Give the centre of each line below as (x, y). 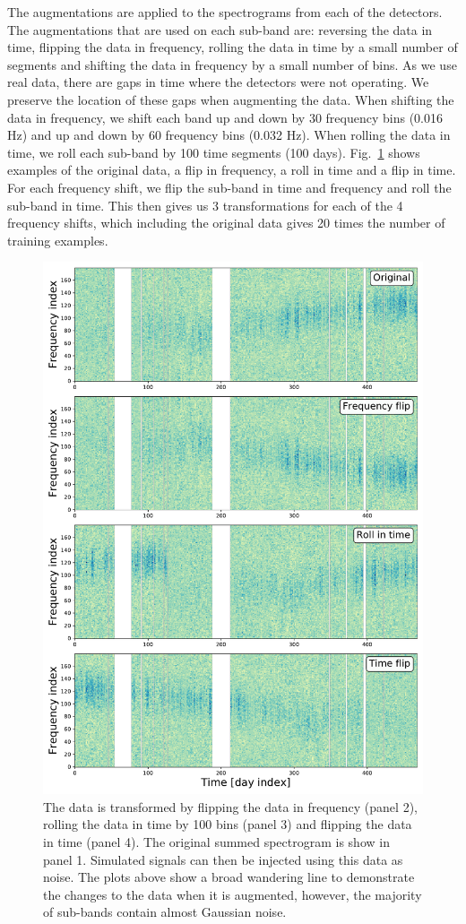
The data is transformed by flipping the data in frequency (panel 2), (230, 806)
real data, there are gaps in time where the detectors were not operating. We (218, 82)
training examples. (58, 240)
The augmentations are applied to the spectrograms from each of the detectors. (225, 12)
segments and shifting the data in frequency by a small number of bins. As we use (232, 64)
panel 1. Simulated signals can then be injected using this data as (223, 859)
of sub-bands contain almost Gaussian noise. (165, 912)
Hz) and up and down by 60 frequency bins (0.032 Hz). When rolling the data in (229, 135)
